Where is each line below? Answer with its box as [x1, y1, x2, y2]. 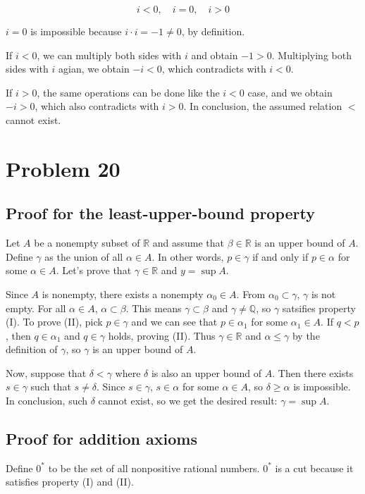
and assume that [152, 235, 225, 250]
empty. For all [6, 300, 66, 315]
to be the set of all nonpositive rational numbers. [48, 460, 260, 475]
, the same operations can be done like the [37, 85, 220, 99]
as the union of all [44, 249, 123, 264]
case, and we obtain [247, 85, 333, 99]
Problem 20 [6, 154, 120, 183]
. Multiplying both [271, 47, 352, 62]
